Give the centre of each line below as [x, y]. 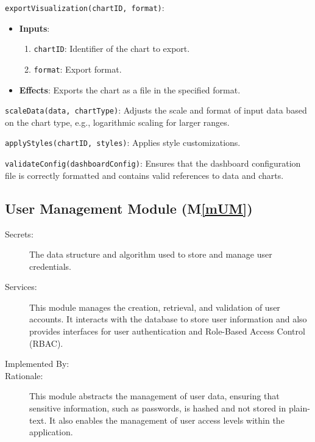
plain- [299, 408]
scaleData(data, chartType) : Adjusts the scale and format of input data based [156, 110]
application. [51, 432]
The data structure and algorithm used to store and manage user [151, 254]
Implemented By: [37, 364]
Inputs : [34, 28]
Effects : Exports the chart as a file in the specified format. [130, 89]
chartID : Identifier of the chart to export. [112, 49]
